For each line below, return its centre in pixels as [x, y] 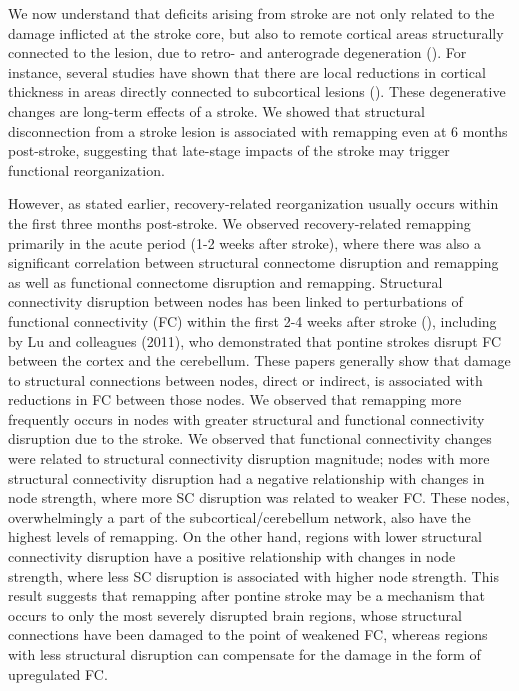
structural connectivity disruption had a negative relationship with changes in [246, 477]
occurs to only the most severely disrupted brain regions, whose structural [235, 614]
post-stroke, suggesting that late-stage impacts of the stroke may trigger [229, 150]
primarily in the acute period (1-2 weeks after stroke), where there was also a [245, 242]
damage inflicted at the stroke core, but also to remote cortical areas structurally [256, 32]
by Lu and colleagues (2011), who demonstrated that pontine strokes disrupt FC [255, 340]
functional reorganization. [86, 169]
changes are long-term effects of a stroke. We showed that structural [217, 110]
